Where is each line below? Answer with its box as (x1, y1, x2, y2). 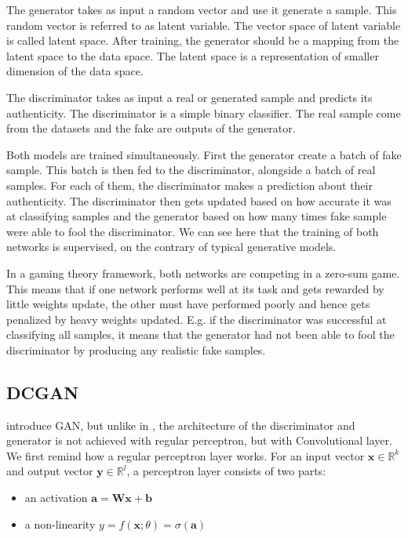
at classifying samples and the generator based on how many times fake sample (6, 208, 387, 224)
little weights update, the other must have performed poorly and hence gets (6, 296, 370, 312)
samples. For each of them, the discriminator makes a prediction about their (6, 176, 373, 193)
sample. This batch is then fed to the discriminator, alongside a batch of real (6, 162, 376, 178)
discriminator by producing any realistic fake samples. (6, 341, 266, 358)
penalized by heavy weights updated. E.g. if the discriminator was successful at (6, 311, 387, 327)
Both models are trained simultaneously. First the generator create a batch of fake (6, 146, 402, 162)
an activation (24, 489, 88, 506)
